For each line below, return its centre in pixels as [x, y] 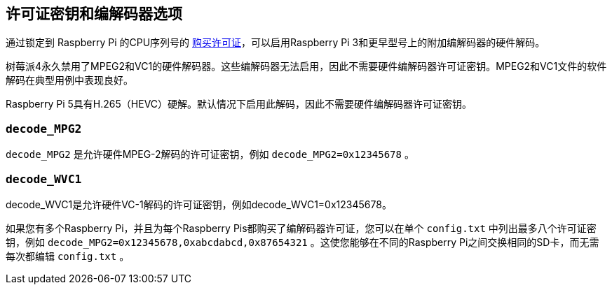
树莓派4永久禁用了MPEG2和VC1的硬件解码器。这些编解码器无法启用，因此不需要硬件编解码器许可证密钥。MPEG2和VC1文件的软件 [306, 66]
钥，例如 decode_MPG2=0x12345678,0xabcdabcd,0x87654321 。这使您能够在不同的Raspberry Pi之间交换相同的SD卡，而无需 [302, 242]
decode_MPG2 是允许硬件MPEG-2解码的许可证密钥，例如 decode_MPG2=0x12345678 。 [210, 154]
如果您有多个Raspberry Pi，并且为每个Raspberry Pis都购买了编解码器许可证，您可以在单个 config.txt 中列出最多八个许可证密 [301, 228]
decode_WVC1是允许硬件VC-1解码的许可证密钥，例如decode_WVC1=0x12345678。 [199, 204]
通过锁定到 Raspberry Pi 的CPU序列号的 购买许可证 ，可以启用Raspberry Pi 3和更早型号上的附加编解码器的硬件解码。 [276, 43]
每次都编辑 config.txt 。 [68, 256]
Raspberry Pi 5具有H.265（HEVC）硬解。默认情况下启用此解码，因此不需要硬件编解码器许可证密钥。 [239, 104]
